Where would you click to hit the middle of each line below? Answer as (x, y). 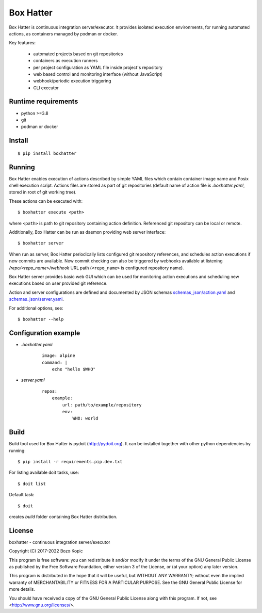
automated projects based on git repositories (78, 54)
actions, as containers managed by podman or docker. (64, 33)
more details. (22, 589)
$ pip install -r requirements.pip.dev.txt (70, 462)
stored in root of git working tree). (43, 192)
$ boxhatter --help (41, 319)
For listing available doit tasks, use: (44, 472)
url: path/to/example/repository (102, 405)
